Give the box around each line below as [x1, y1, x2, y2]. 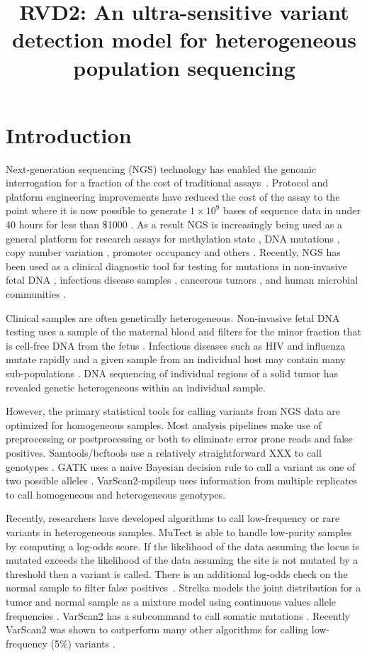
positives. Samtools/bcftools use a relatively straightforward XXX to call [6, 445, 322, 460]
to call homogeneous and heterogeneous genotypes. [6, 487, 226, 501]
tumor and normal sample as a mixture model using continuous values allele [6, 594, 336, 608]
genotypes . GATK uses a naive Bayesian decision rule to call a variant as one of [6, 459, 356, 474]
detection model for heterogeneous [12, 25, 356, 54]
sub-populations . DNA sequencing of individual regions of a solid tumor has [6, 366, 339, 380]
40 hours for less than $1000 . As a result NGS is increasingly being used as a [6, 217, 342, 232]
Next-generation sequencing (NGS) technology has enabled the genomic [6, 161, 317, 176]
